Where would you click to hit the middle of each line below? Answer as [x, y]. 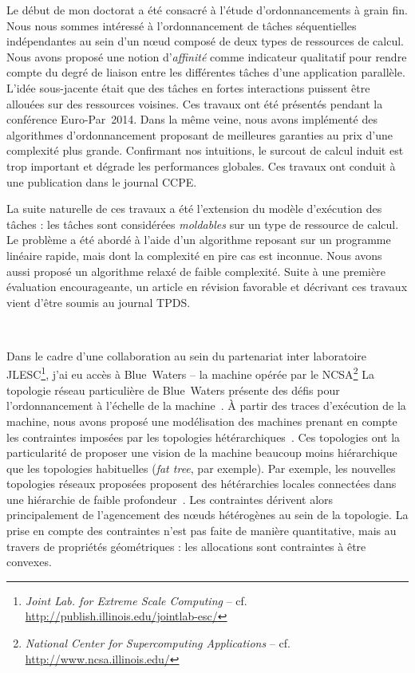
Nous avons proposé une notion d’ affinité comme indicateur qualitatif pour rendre [207, 56]
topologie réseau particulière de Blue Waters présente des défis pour [173, 390]
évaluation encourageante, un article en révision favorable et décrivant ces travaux [207, 287]
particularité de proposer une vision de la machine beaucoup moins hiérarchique [202, 453]
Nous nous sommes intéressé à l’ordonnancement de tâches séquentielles [182, 25]
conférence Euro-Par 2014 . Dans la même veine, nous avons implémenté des [192, 119]
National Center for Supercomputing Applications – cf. [158, 643]
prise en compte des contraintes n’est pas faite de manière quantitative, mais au [202, 531]
